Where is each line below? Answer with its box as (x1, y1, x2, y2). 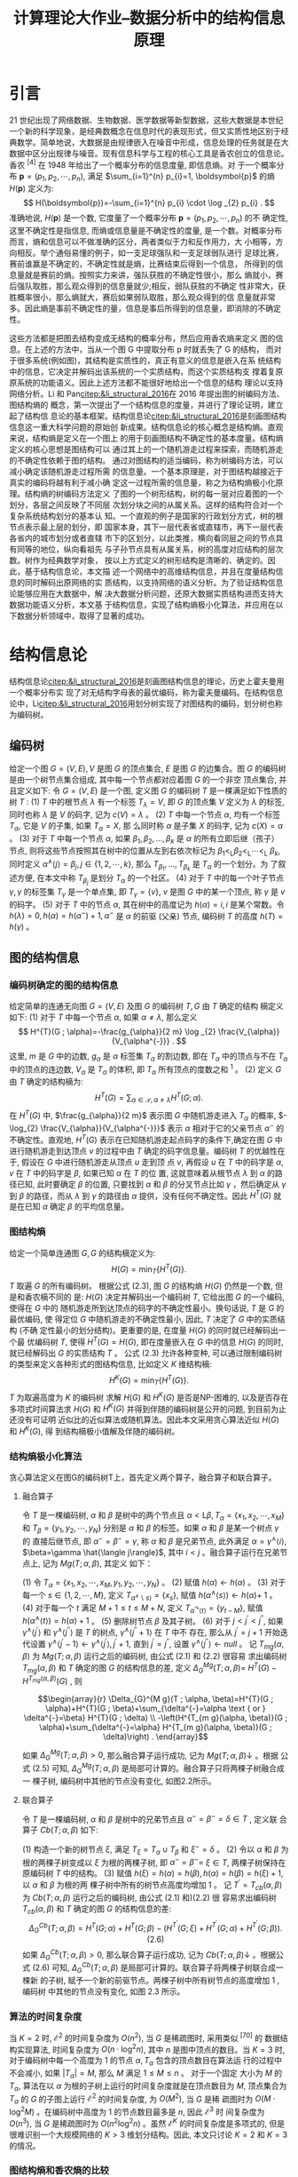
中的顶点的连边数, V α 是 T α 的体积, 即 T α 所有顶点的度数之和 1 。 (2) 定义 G (9, 1062, 282, 1077)
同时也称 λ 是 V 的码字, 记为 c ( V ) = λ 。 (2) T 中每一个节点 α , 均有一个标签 (9, 809, 281, 820)
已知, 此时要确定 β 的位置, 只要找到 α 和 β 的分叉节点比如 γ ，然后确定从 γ (16, 1179, 286, 1189)
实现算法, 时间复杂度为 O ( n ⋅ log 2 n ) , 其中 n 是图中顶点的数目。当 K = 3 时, (16, 2042, 286, 2054)
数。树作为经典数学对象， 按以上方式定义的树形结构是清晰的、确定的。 (9, 555, 268, 566)
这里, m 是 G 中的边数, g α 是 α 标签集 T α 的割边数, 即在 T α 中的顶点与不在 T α (9, 1051, 288, 1063)
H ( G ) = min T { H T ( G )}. (111, 1262, 187, 1276)
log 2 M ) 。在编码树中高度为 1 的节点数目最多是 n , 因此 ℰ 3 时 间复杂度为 (9, 2105, 265, 2117)
